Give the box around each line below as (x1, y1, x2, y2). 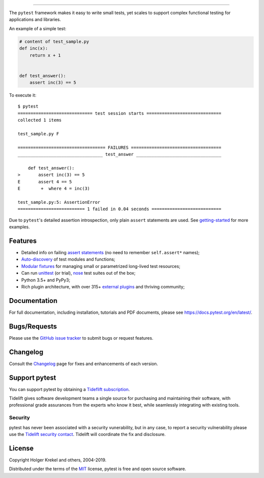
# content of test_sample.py (19, 39, 89, 44)
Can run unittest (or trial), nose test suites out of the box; (21, 270, 136, 276)
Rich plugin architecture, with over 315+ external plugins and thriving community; (21, 283, 185, 289)
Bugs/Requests (9, 322, 57, 330)
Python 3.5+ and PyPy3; (21, 277, 70, 283)
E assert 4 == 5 (18, 179, 72, 184)
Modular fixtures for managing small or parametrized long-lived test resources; (21, 263, 180, 269)
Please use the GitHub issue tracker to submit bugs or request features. (9, 335, 154, 341)
